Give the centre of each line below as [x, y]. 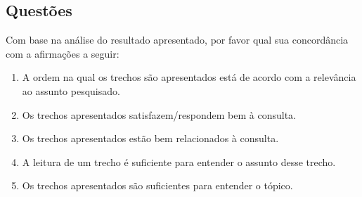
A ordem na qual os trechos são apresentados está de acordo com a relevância [189, 77]
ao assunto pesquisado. [71, 90]
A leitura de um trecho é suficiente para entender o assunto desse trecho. [179, 161]
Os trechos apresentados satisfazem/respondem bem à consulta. [159, 114]
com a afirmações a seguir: [63, 53]
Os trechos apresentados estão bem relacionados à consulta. [150, 138]
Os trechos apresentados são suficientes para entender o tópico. [157, 185]
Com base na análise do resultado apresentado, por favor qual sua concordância [177, 40]
